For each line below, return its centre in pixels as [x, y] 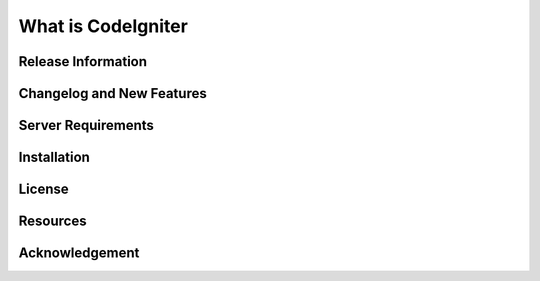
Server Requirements [86, 125]
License [43, 189]
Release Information [83, 61]
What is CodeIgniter [103, 26]
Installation [54, 157]
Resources [52, 221]
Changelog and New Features [112, 93]
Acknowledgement [79, 253]
